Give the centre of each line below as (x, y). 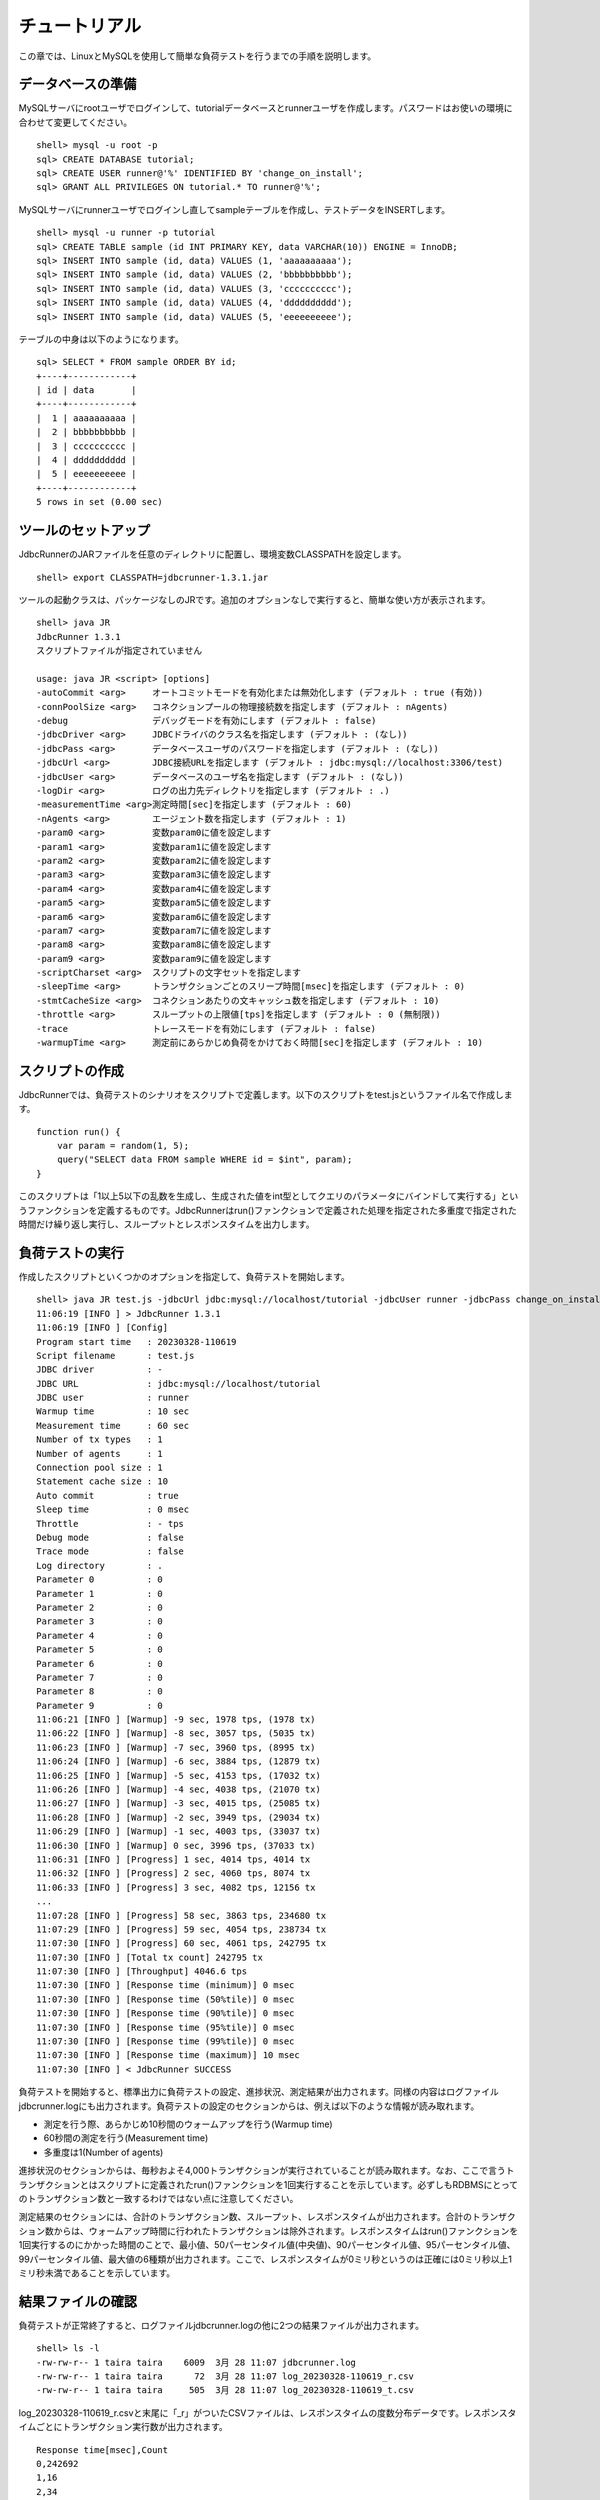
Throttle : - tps (110, 1523)
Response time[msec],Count (102, 2449)
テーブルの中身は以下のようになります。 (101, 339)
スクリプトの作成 (71, 1070)
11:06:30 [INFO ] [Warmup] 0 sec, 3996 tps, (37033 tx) (176, 1845)
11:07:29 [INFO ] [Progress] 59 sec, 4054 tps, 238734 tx (181, 1929)
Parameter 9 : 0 (100, 1705)
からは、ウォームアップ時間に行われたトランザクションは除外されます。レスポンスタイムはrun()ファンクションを (286, 2231)
